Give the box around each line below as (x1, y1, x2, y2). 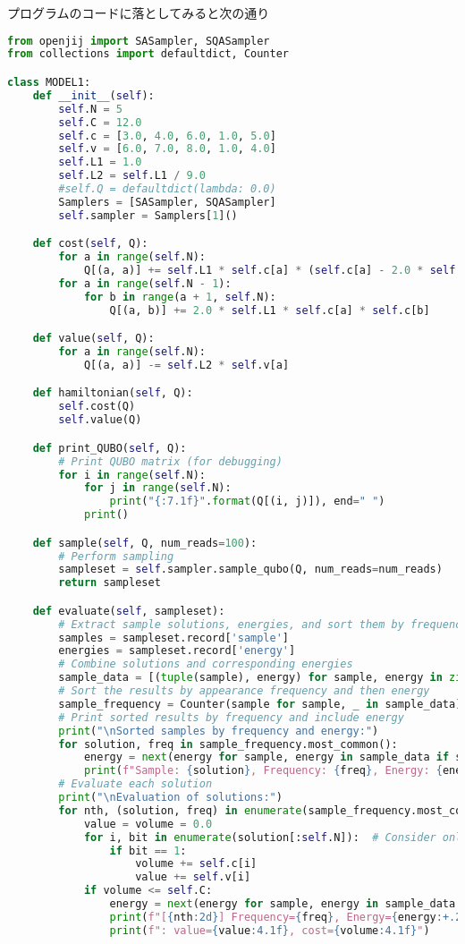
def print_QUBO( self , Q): (32, 441, 187, 455)
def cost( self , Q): (32, 237, 148, 251)
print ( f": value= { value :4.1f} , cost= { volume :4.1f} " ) (109, 923, 430, 937)
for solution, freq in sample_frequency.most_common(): (58, 737, 398, 751)
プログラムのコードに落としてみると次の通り (7, 4, 270, 21)
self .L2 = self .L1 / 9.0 (58, 169, 207, 183)
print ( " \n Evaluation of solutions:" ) (58, 791, 283, 804)
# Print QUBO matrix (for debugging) (58, 455, 283, 468)
